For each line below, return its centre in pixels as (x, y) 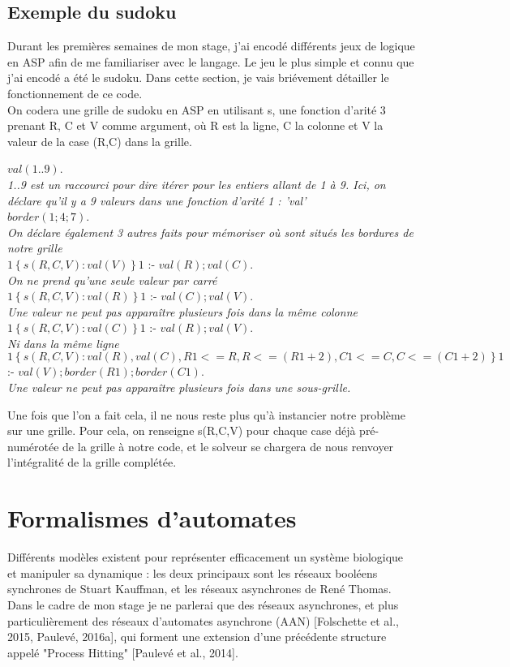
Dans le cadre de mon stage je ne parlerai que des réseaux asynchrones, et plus (203, 604)
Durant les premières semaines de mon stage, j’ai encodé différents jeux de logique (211, 46)
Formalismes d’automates (152, 518)
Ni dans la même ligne (63, 343)
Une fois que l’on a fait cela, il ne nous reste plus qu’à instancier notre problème (206, 414)
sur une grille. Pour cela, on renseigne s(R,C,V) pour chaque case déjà (182, 430)
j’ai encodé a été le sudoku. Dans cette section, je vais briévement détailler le (198, 77)
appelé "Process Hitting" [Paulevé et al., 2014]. (123, 652)
